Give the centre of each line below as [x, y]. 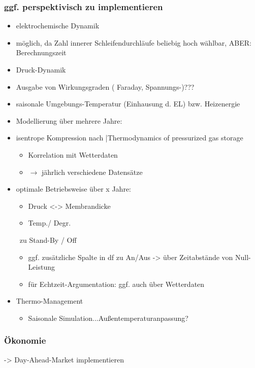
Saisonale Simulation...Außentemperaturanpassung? [108, 318]
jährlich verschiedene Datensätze [92, 172]
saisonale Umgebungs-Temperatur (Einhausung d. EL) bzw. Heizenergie [128, 104]
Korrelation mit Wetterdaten [73, 154]
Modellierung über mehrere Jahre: [69, 120]
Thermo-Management [50, 301]
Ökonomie [25, 340]
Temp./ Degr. [50, 223]
